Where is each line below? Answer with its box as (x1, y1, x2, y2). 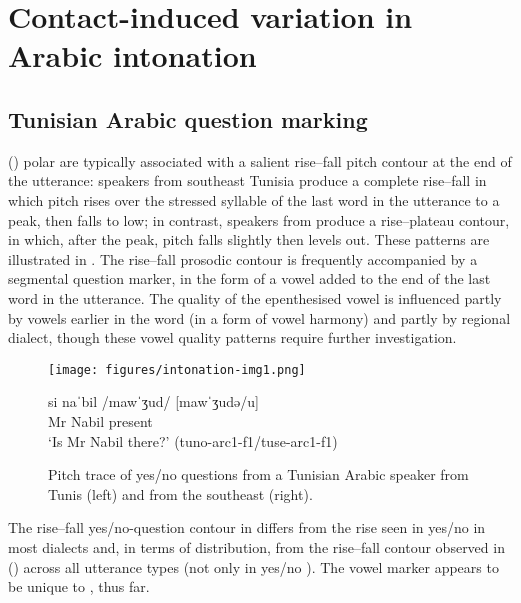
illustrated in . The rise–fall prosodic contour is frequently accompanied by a (8, 248, 478, 269)
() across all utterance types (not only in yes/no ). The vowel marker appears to (8, 556, 499, 577)
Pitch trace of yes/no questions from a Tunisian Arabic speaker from (48, 464, 469, 485)
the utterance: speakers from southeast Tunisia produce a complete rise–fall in (8, 170, 487, 191)
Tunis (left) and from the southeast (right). (48, 483, 313, 504)
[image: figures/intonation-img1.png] (48, 362, 306, 377)
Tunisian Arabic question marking (8, 103, 368, 134)
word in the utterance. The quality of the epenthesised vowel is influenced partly (8, 287, 502, 308)
